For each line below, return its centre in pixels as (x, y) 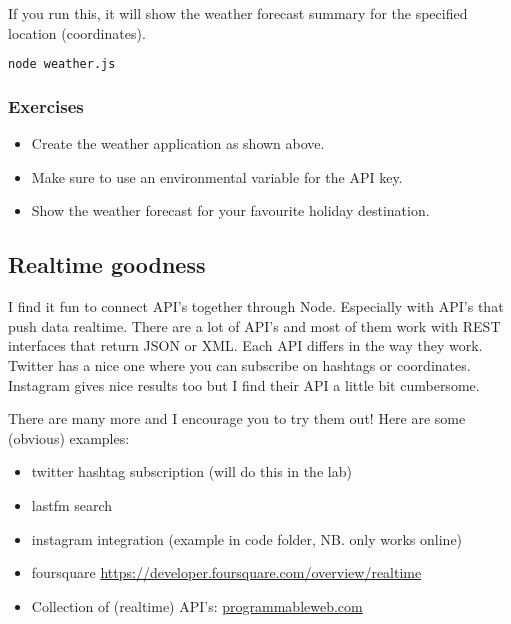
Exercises (46, 105)
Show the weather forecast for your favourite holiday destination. (230, 210)
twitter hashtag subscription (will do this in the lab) (191, 471)
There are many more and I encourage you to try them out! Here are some (237, 418)
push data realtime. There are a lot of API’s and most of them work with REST (254, 325)
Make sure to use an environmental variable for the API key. (217, 176)
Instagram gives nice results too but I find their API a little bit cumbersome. (244, 384)
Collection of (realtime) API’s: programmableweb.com (197, 605)
